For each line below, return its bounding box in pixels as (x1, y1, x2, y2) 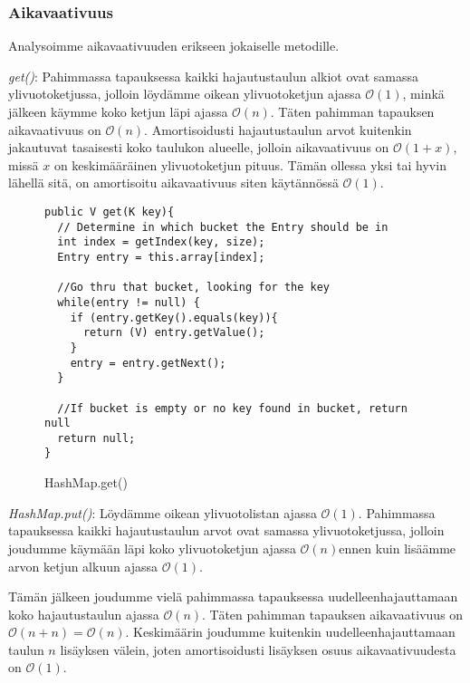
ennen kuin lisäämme (339, 538, 456, 557)
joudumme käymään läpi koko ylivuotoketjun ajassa (8, 538, 296, 557)
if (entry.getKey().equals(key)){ (70, 311, 278, 324)
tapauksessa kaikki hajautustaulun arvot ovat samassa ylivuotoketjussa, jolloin (8, 521, 445, 540)
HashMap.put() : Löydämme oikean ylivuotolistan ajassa (8, 503, 317, 522)
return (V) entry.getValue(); (82, 326, 265, 340)
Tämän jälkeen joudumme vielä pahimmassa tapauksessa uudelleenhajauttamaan (8, 587, 458, 606)
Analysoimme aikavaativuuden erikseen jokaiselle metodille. (8, 36, 340, 55)
